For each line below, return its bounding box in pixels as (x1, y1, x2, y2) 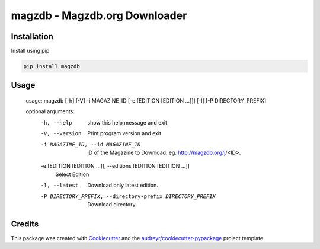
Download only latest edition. (87, 181, 158, 189)
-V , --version (40, 130, 82, 137)
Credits (11, 219, 39, 229)
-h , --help (40, 119, 72, 126)
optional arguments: (25, 108, 75, 115)
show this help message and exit (87, 119, 167, 126)
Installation (11, 31, 53, 41)
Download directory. (87, 200, 137, 207)
